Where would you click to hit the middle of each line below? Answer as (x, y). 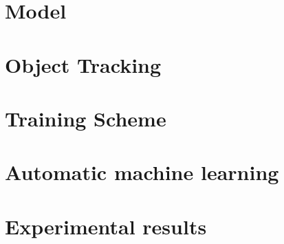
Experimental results (106, 226)
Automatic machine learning (142, 172)
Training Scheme (86, 118)
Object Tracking (83, 64)
